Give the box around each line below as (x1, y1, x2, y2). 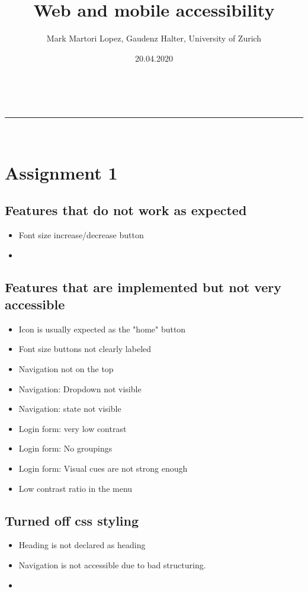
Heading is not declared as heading (18, 539, 146, 551)
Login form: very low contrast (18, 422, 127, 434)
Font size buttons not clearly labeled (18, 343, 152, 355)
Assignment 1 (5, 160, 118, 184)
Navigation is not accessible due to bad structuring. (18, 559, 206, 571)
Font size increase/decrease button (18, 229, 144, 241)
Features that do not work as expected (5, 201, 247, 219)
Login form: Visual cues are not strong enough (18, 462, 188, 475)
